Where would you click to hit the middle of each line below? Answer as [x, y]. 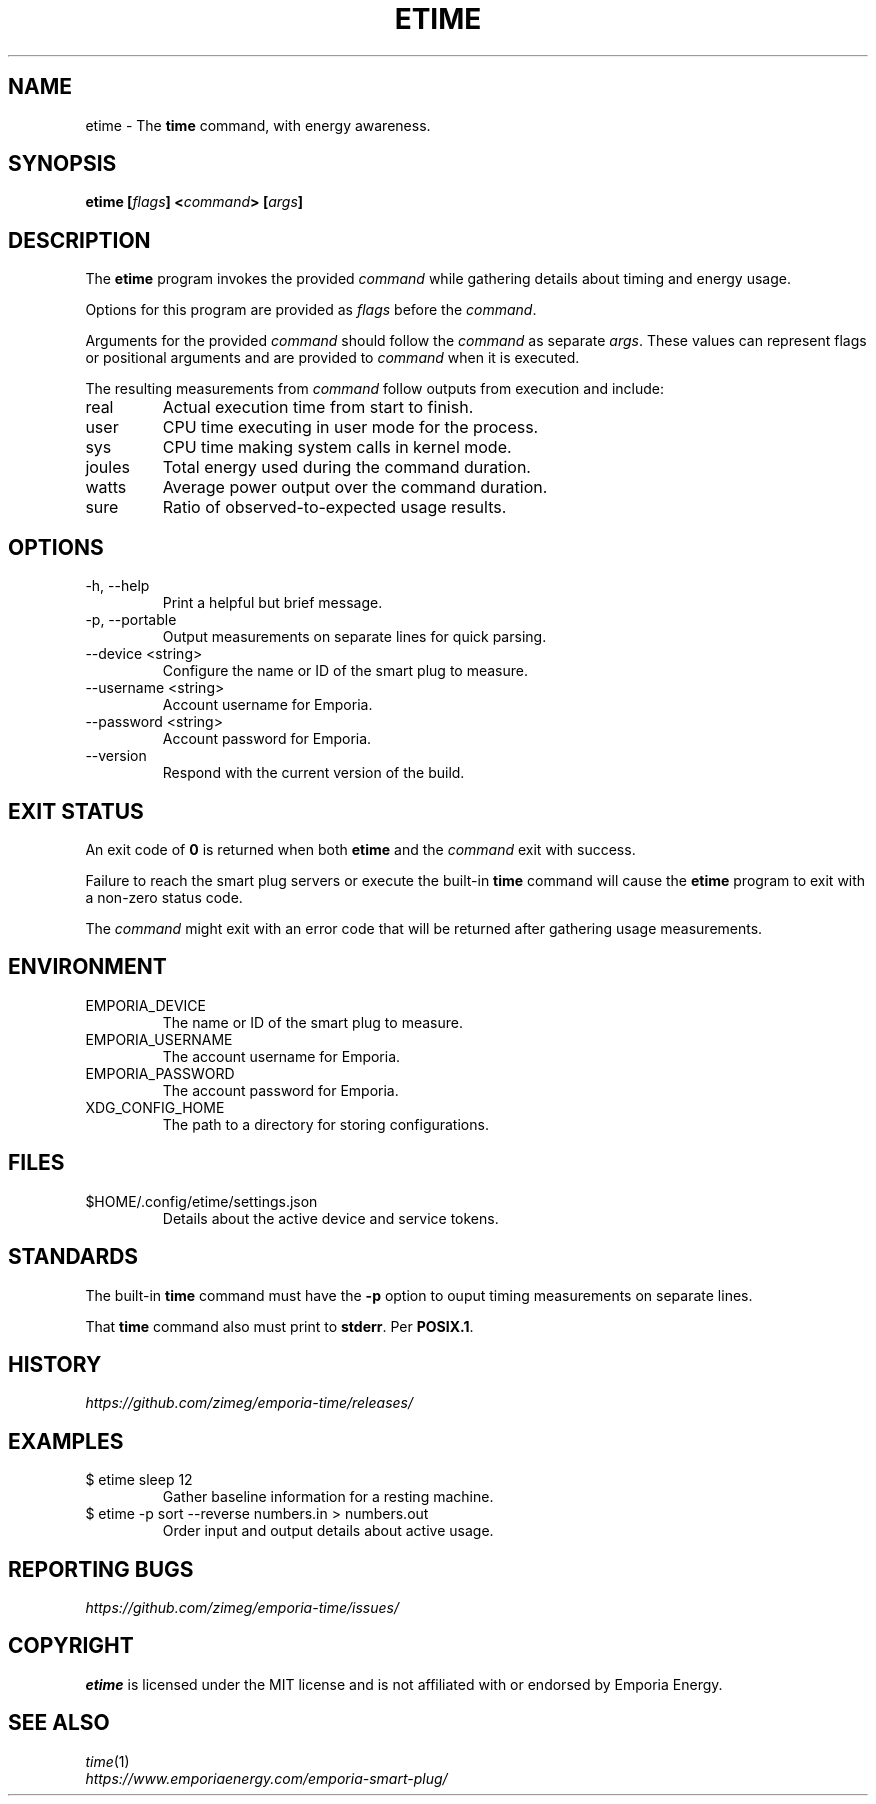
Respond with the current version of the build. [313, 773]
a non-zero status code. [164, 897]
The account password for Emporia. [280, 1090]
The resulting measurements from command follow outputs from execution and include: [375, 389]
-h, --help [117, 586]
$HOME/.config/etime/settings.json [201, 1201]
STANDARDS [73, 1257]
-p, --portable [131, 620]
